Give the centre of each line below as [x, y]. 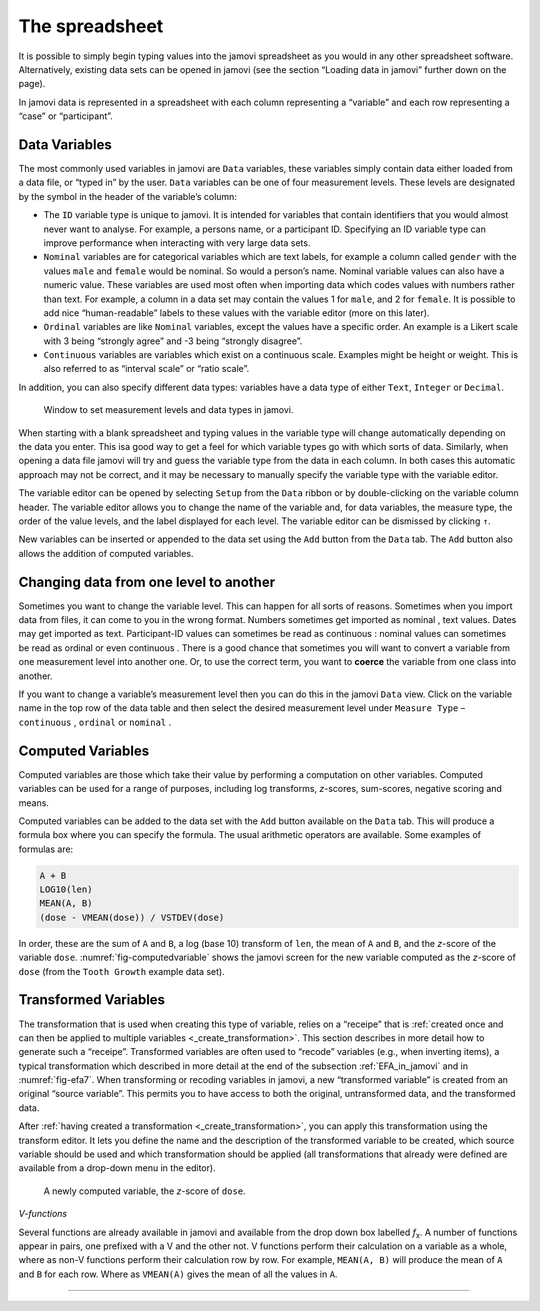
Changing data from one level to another [146, 581]
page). [32, 84]
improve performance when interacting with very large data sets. [177, 242]
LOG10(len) [66, 889]
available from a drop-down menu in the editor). [117, 1168]
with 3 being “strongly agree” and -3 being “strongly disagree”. [173, 341]
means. [34, 802]
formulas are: [46, 849]
